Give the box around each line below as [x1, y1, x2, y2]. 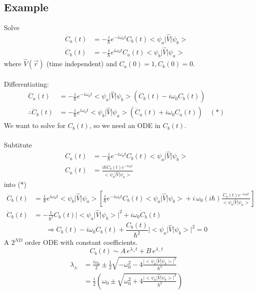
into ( [4, 179, 20, 189]
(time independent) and [46, 58, 117, 69]
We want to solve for [4, 120, 66, 130]
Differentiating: [4, 78, 49, 89]
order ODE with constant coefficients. [25, 237, 138, 247]
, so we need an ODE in [89, 120, 161, 130]
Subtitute [4, 139, 32, 149]
